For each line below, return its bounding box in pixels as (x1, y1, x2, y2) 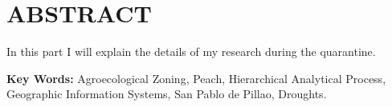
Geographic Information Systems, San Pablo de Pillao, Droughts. (6, 85, 327, 102)
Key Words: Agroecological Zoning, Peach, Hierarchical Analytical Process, (6, 69, 386, 86)
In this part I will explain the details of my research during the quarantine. (6, 43, 376, 60)
